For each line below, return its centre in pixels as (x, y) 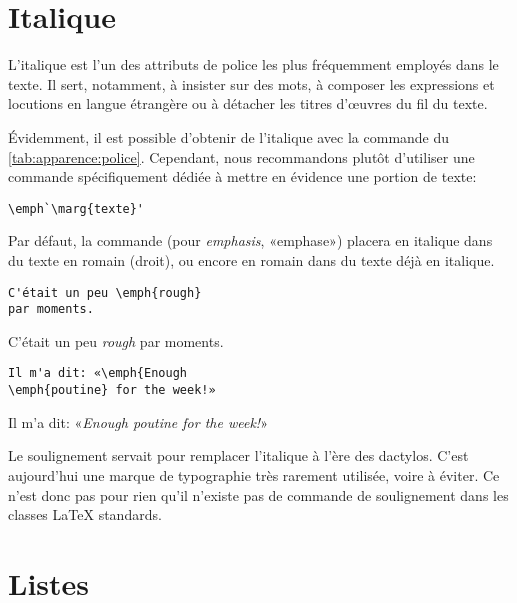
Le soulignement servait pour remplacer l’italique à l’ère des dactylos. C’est (238, 455)
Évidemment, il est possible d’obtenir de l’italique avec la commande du (229, 136)
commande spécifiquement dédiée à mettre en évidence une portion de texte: (242, 176)
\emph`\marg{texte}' (76, 208)
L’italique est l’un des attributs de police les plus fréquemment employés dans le (253, 64)
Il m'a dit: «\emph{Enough (97, 373)
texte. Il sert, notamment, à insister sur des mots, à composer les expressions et (251, 83)
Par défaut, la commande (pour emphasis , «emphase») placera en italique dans (250, 240)
